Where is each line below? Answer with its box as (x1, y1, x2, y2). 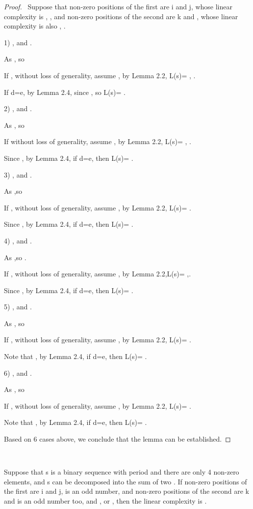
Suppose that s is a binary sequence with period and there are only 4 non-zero (4, 467, 239, 477)
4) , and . (4, 235, 32, 245)
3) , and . (4, 169, 32, 180)
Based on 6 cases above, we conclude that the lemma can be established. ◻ (4, 434, 231, 444)
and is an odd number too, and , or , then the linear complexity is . (4, 496, 207, 506)
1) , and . (4, 37, 32, 47)
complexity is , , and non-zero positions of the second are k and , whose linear (4, 11, 238, 21)
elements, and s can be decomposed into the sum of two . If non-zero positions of (4, 476, 247, 486)
